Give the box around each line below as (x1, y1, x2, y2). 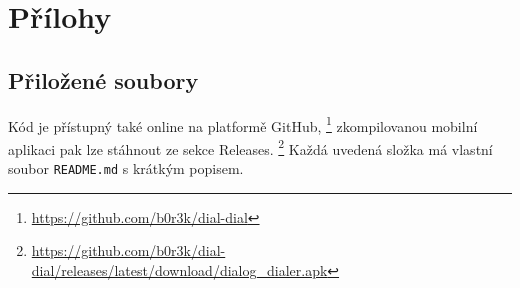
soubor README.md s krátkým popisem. (8, 158, 244, 179)
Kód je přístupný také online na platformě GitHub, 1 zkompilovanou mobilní (8, 112, 478, 136)
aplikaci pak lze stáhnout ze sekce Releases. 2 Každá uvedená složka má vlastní (8, 135, 493, 159)
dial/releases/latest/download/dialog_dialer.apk (31, 259, 328, 280)
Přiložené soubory (8, 64, 199, 95)
